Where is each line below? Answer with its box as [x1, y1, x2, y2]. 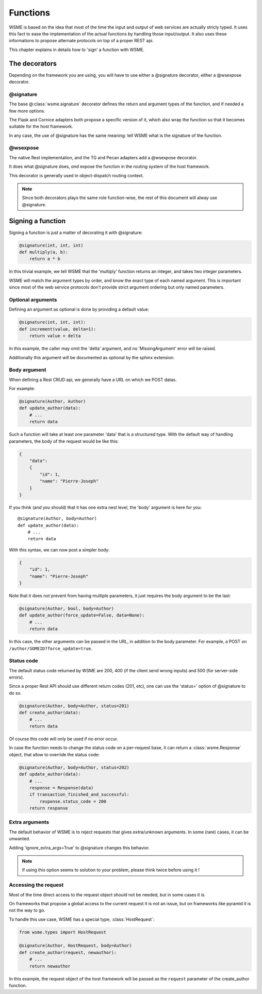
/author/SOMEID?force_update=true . [9, 646, 92, 651]
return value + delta [29, 333, 81, 339]
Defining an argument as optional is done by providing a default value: [9, 306, 149, 313]
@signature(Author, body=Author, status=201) [19, 703, 130, 709]
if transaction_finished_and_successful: [29, 792, 130, 797]
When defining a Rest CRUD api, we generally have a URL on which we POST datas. [9, 377, 177, 382]
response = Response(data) [29, 785, 94, 791]
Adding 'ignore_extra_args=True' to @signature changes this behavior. [9, 845, 150, 850]
